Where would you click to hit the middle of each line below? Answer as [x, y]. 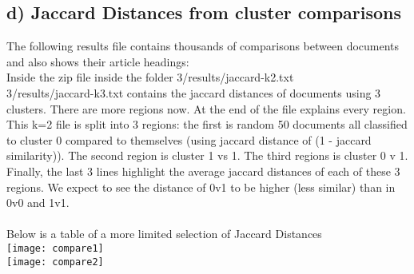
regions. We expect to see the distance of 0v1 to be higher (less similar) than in [201, 187]
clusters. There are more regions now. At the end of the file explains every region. [206, 108]
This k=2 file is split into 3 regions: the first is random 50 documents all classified [207, 124]
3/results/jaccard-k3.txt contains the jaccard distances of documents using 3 [194, 92]
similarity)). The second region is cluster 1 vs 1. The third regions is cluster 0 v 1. [207, 155]
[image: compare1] [55, 248]
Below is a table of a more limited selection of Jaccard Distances [164, 234]
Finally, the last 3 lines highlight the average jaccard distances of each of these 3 [203, 171]
